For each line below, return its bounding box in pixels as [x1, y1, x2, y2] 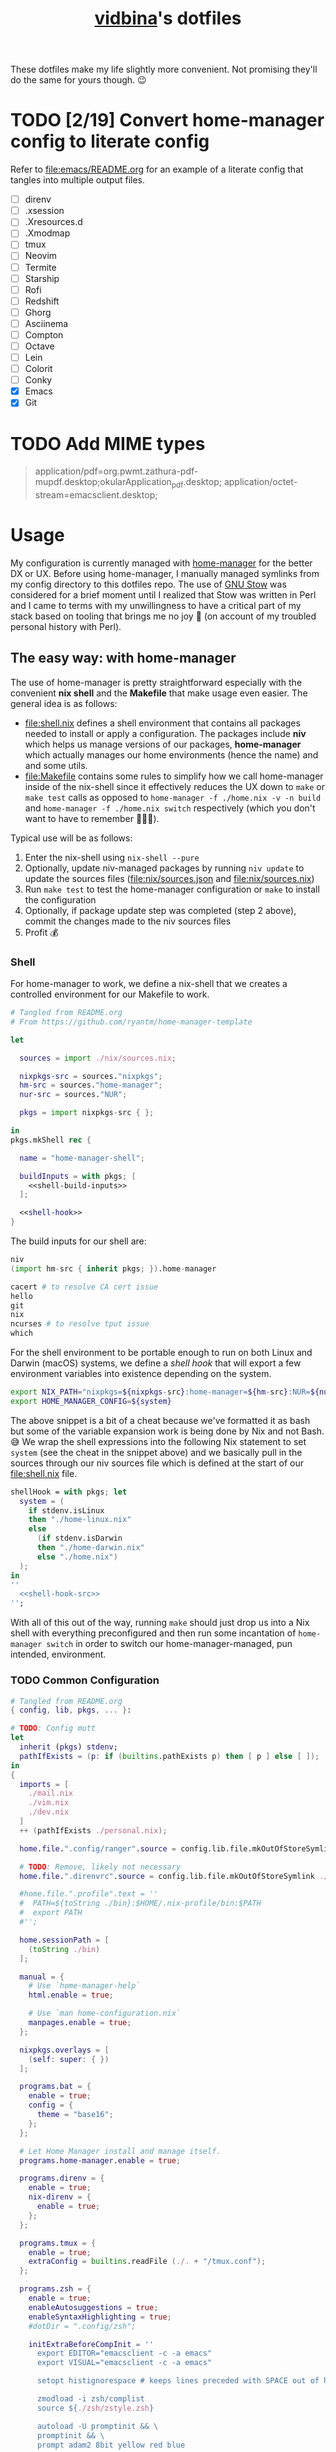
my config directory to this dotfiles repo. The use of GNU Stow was [10, 578, 287, 590]
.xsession [24, 205, 65, 217]
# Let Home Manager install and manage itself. [19, 2146, 222, 2156]
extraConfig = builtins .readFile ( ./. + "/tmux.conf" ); [28, 2257, 267, 2267]
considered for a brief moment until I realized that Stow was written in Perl [10, 588, 317, 601]
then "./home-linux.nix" [28, 1515, 132, 1525]
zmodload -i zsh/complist [36, 2394, 145, 2404]
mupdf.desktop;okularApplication [34, 476, 172, 488]
